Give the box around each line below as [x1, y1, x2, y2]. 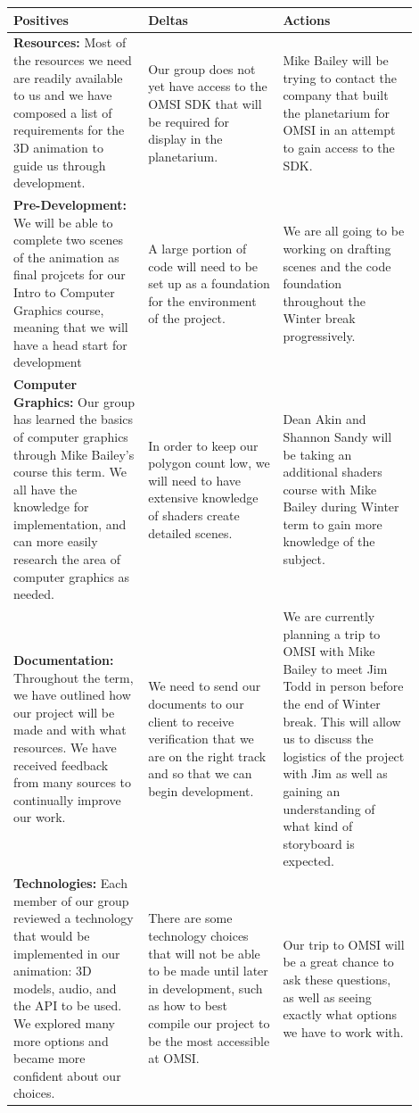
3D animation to [13, 137, 103, 156]
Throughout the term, [13, 668, 134, 686]
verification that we [148, 729, 254, 748]
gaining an [283, 782, 341, 801]
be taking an [283, 444, 352, 463]
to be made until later [148, 961, 268, 980]
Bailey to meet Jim [283, 659, 388, 677]
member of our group [13, 891, 129, 910]
